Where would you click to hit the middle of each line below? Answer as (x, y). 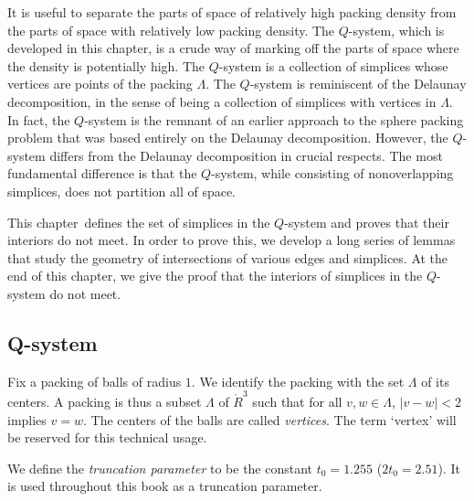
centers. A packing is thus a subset (105, 402)
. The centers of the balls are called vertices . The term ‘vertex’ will (270, 419)
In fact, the (39, 119)
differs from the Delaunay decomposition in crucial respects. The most (246, 155)
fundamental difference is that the (102, 173)
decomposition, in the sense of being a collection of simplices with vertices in (222, 101)
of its (435, 381)
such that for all (297, 402)
